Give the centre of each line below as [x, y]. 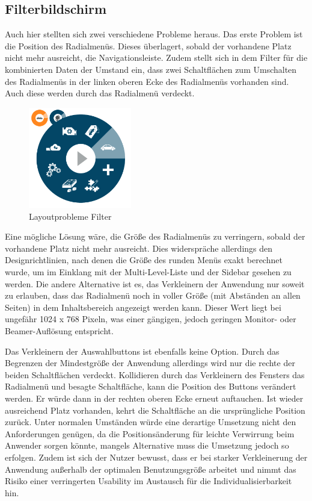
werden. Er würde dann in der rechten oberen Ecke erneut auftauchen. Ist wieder [154, 398]
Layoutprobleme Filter [70, 216]
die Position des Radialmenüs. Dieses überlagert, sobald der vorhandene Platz [148, 45]
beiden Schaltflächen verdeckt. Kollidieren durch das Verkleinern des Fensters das [155, 374]
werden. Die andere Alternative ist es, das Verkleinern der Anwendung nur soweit [155, 283]
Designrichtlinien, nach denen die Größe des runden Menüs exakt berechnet [144, 260]
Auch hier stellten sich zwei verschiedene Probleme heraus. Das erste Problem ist [154, 34]
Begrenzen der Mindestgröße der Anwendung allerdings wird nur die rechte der [150, 363]
